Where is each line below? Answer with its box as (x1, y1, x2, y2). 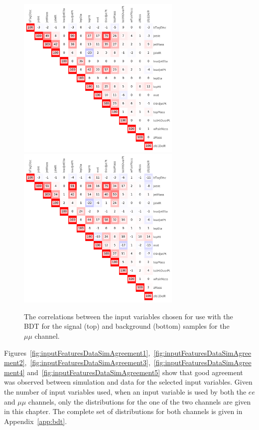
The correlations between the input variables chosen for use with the (24, 311, 233, 321)
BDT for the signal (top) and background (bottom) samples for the (24, 321, 230, 331)
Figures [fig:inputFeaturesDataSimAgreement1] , (4, 347, 150, 358)
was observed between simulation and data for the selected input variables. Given (4, 377, 253, 387)
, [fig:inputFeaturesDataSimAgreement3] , (24, 357, 150, 368)
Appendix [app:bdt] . (4, 416, 67, 426)
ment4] (4, 367, 25, 377)
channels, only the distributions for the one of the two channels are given (28, 396, 251, 407)
